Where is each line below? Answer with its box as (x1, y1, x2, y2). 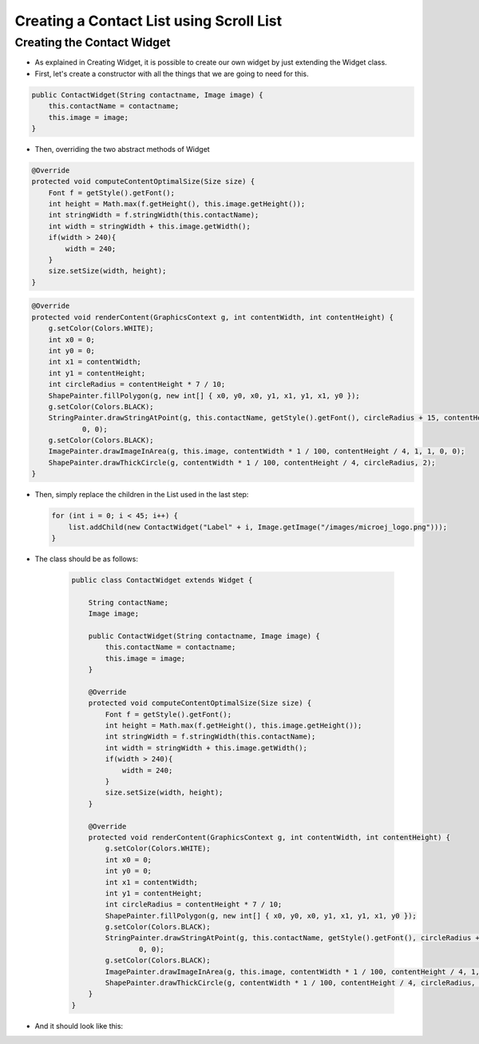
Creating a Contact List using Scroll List (14, 12, 283, 30)
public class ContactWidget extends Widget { (71, 576, 253, 584)
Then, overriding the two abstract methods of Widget (34, 144, 211, 153)
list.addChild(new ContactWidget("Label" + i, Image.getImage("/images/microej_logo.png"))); (68, 522, 447, 532)
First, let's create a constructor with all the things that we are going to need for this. (34, 69, 309, 78)
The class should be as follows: (34, 554, 139, 564)
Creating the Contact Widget (14, 35, 171, 50)
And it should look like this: (34, 1021, 124, 1030)
